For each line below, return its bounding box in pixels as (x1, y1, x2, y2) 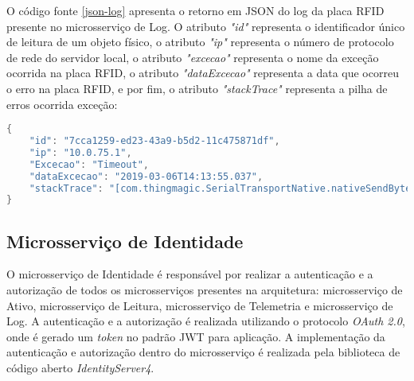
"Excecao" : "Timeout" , (29, 158, 150, 170)
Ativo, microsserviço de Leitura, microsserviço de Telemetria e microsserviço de (6, 297, 393, 313)
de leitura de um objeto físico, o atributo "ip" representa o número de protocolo (6, 33, 394, 50)
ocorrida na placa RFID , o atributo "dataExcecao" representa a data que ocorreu (6, 64, 399, 81)
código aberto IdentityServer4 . (6, 360, 154, 376)
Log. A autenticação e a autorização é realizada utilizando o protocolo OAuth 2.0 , (6, 313, 405, 329)
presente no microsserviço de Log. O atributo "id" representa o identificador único (6, 17, 405, 34)
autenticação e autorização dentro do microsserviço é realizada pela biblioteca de (6, 344, 400, 360)
